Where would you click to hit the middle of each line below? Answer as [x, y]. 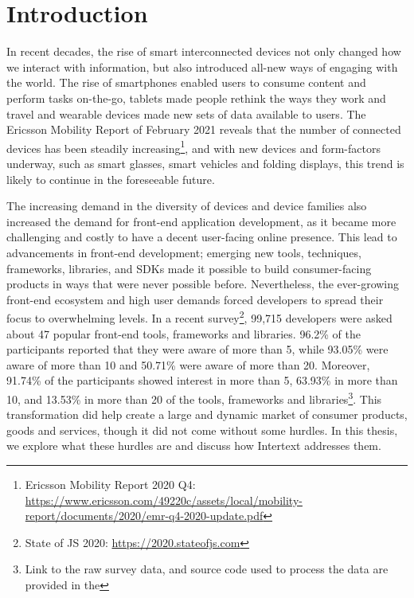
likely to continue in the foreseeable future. [111, 179]
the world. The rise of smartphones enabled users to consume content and [186, 82]
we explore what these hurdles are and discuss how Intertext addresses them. [194, 446]
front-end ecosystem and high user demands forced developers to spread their [195, 299]
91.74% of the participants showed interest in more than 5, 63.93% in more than [202, 380]
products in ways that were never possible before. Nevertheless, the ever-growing [203, 284]
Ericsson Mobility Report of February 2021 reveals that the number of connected [204, 129]
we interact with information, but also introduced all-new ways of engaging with [202, 66]
